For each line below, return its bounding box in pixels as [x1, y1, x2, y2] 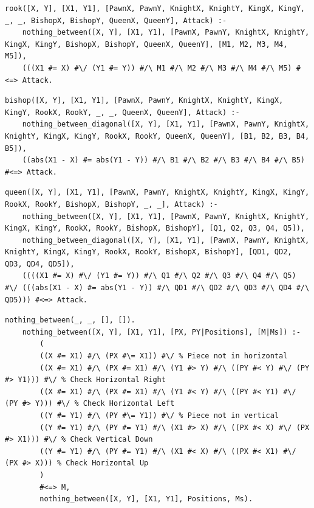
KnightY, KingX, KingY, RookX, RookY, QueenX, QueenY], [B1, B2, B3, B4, [5, 131, 310, 141]
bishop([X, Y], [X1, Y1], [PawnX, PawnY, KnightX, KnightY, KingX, [5, 96, 284, 105]
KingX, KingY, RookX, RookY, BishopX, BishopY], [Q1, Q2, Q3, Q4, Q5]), [5, 224, 305, 233]
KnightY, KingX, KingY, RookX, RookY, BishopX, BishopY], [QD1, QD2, [5, 248, 292, 257]
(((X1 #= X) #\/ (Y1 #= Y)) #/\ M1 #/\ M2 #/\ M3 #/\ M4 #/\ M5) [22, 63, 292, 72]
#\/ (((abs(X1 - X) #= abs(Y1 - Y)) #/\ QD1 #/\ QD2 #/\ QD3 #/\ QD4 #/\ [5, 284, 310, 293]
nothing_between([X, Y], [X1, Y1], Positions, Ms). [39, 495, 253, 504]
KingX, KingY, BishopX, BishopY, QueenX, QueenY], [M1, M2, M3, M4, [5, 40, 288, 49]
